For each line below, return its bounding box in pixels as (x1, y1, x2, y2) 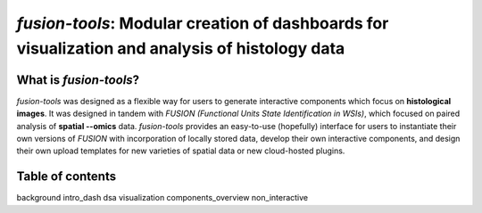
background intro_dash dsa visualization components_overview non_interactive (16, 193, 309, 203)
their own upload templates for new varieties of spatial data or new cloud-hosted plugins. (16, 145, 345, 156)
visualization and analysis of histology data (16, 38, 345, 58)
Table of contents (16, 169, 116, 184)
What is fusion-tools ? (16, 72, 140, 87)
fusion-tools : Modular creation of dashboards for (16, 13, 389, 33)
